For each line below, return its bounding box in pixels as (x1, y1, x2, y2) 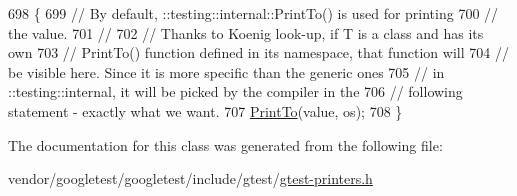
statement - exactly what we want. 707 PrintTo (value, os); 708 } (8, 100, 403, 121)
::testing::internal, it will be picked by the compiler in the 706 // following (8, 81, 463, 102)
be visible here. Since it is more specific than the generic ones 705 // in (8, 61, 445, 82)
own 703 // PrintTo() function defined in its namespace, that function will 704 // (8, 42, 509, 63)
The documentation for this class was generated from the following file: (8, 134, 443, 155)
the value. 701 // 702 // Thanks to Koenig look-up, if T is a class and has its (8, 22, 484, 43)
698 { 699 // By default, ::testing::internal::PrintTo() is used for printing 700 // (8, 3, 499, 23)
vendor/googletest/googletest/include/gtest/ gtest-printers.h (8, 168, 373, 189)
